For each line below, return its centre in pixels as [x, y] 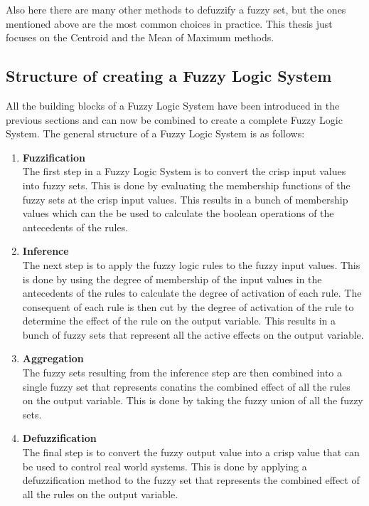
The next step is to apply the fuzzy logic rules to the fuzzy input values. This [191, 264]
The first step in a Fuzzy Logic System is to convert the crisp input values [184, 171]
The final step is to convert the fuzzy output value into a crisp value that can [191, 452]
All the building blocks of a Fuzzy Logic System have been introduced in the [173, 105]
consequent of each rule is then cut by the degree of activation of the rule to [188, 306]
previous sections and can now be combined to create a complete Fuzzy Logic [174, 119]
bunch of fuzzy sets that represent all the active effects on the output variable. [193, 334]
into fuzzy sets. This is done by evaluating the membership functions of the [186, 185]
